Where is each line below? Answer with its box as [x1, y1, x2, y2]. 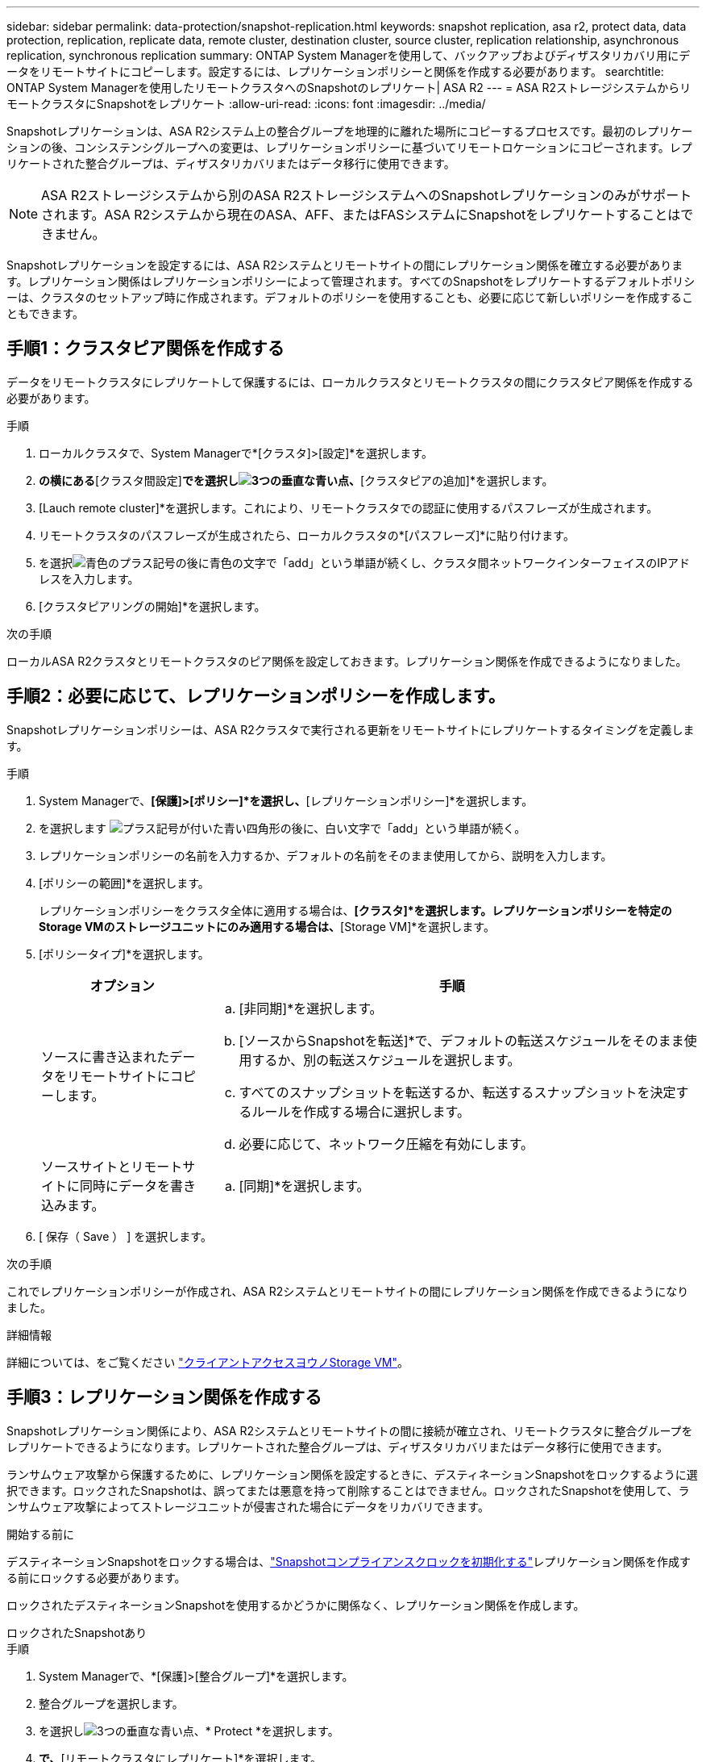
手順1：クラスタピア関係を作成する [6, 338, 284, 359]
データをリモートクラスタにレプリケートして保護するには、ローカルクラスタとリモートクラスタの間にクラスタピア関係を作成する [6, 374, 694, 389]
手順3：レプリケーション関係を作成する [6, 1387, 322, 1408]
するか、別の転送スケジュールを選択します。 [251, 1051, 521, 1068]
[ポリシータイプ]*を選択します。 [39, 946, 210, 961]
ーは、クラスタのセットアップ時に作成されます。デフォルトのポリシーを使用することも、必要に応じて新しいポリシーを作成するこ [6, 290, 693, 304]
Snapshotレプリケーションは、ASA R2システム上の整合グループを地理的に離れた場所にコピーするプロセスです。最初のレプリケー [6, 124, 693, 138]
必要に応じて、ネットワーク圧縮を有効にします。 [239, 1135, 534, 1152]
